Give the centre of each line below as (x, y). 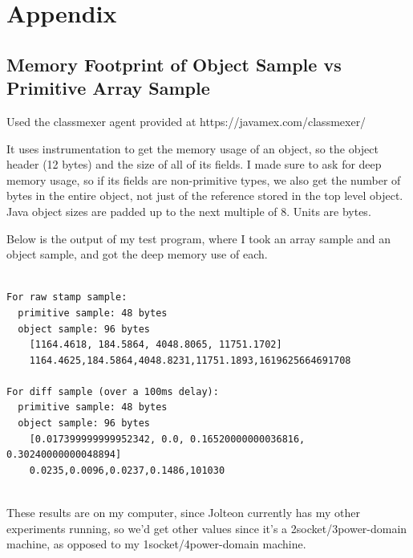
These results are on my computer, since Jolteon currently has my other (183, 513)
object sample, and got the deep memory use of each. (137, 254)
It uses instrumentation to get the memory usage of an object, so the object (192, 148)
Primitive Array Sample (108, 88)
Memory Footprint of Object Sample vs (174, 64)
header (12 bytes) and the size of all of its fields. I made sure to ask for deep (194, 164)
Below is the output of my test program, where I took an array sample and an (198, 238)
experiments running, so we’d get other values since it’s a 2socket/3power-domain (207, 528)
